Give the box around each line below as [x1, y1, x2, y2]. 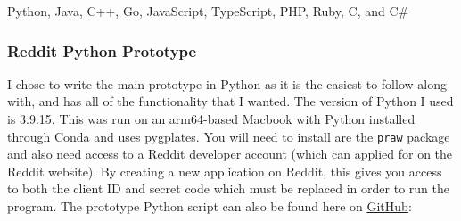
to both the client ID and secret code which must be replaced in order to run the [7, 179, 449, 198]
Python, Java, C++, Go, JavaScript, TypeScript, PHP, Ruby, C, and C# [7, 2, 409, 20]
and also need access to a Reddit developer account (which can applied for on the [7, 144, 453, 163]
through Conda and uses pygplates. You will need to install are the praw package [7, 127, 450, 145]
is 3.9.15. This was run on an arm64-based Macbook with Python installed [7, 110, 416, 127]
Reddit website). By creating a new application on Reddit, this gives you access [7, 161, 442, 180]
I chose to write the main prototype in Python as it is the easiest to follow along [7, 74, 447, 93]
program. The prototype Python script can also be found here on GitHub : [7, 197, 412, 216]
